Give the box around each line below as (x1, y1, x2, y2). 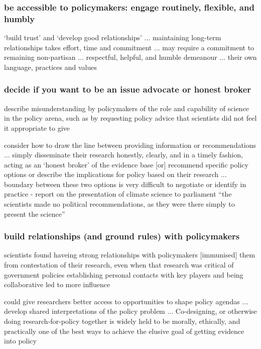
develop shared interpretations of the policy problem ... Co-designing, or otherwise (4, 306, 257, 316)
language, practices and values (4, 61, 97, 72)
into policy (4, 335, 37, 346)
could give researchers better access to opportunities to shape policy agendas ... (4, 296, 248, 306)
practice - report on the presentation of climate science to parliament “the (4, 189, 232, 199)
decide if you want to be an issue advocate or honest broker (4, 83, 251, 96)
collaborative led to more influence (4, 279, 110, 290)
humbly (4, 12, 35, 25)
